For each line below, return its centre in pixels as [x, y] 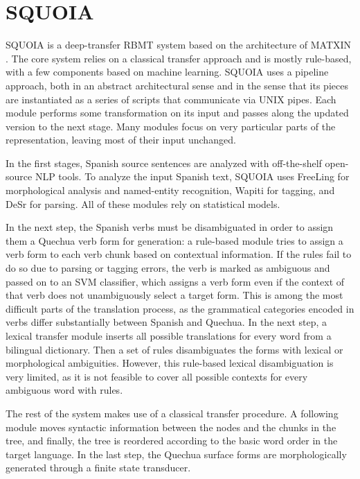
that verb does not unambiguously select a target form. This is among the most [174, 295]
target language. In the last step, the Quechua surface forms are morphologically [176, 454]
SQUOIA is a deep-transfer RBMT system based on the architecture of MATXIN [179, 45]
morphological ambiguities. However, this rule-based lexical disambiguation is [170, 363]
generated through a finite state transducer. [98, 468]
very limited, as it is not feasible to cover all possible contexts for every [157, 376]
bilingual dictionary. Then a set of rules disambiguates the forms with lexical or [174, 349]
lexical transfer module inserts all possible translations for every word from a [169, 336]
